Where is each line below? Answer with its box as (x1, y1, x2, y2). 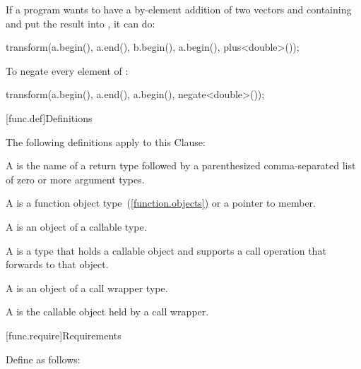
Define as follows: (6, 351, 81, 366)
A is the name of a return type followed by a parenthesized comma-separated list (6, 158, 356, 173)
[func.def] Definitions (6, 110, 93, 125)
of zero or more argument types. (6, 171, 145, 186)
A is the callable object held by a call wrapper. (6, 304, 209, 319)
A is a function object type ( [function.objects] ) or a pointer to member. (6, 195, 316, 210)
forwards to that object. (6, 257, 109, 272)
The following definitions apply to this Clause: (6, 134, 206, 149)
